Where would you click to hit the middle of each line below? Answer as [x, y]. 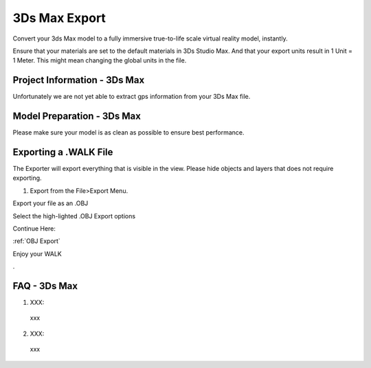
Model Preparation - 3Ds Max [77, 116]
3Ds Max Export [59, 18]
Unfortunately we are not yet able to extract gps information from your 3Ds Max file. [132, 97]
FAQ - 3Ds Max [45, 286]
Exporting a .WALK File [63, 152]
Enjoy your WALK [37, 253]
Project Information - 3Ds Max [79, 80]
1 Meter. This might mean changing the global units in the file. [100, 60]
